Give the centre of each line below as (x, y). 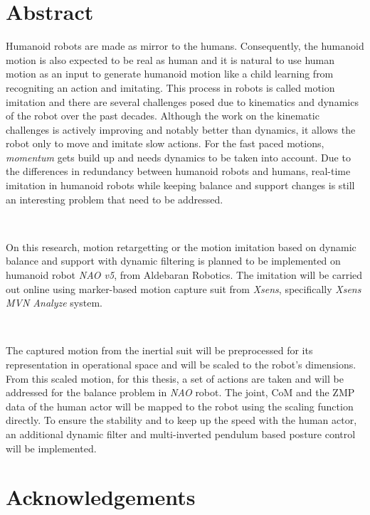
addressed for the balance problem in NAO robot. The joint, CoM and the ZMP (180, 392)
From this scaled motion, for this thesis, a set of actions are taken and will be (175, 378)
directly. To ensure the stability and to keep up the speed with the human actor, (181, 420)
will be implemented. (51, 448)
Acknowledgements (101, 497)
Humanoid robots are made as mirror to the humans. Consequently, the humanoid (185, 46)
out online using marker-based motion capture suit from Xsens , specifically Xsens (184, 288)
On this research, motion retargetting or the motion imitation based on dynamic (181, 246)
